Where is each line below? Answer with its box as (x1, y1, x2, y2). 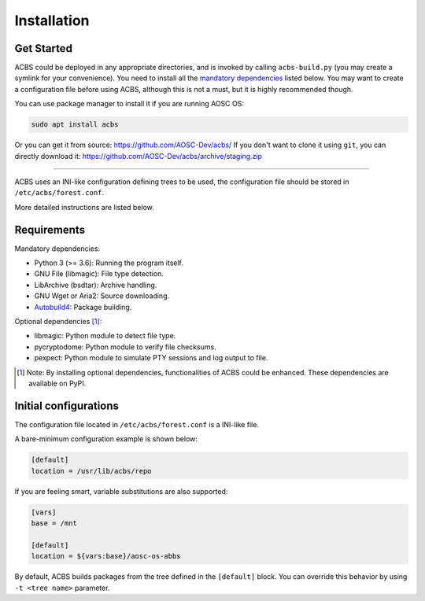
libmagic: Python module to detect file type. (34, 331, 176, 341)
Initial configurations (14, 399, 120, 412)
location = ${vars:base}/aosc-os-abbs (31, 551, 181, 561)
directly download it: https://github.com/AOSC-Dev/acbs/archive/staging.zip (14, 151, 263, 160)
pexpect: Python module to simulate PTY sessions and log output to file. (34, 353, 268, 363)
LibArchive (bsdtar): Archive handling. (34, 280, 157, 289)
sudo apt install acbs (31, 120, 119, 129)
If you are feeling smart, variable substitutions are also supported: (14, 486, 228, 496)
